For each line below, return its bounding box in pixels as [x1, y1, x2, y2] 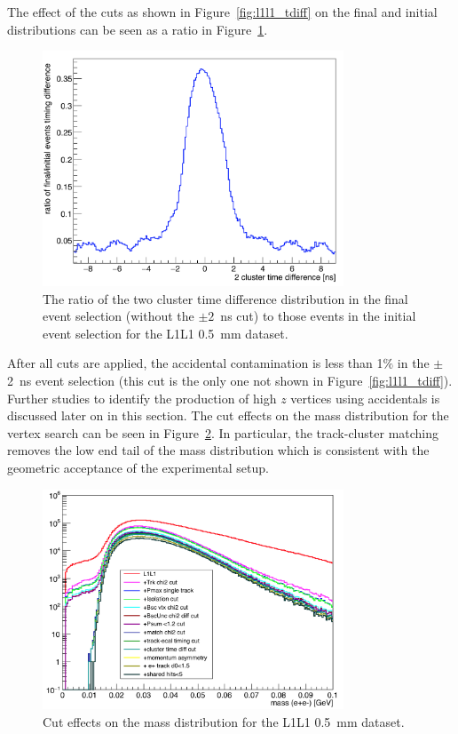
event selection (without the [43, 307, 194, 325]
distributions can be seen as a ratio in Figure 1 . [7, 20, 268, 38]
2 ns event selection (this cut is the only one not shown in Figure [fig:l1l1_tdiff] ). [7, 371, 453, 390]
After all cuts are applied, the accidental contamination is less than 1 [7, 354, 383, 372]
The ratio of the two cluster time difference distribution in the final [43, 289, 408, 307]
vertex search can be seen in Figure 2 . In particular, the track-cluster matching [7, 423, 439, 442]
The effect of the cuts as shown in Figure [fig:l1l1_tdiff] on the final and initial [7, 3, 438, 20]
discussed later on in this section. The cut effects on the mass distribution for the [7, 406, 449, 425]
